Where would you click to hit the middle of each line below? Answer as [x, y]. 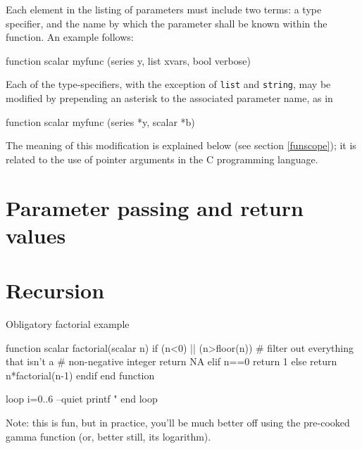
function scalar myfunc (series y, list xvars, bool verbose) [128, 60]
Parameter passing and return [155, 207]
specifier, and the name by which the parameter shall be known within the [167, 23]
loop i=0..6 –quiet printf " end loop [82, 399]
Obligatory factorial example [68, 324]
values [36, 235]
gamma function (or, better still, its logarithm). [108, 436]
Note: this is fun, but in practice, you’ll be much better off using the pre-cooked [178, 423]
